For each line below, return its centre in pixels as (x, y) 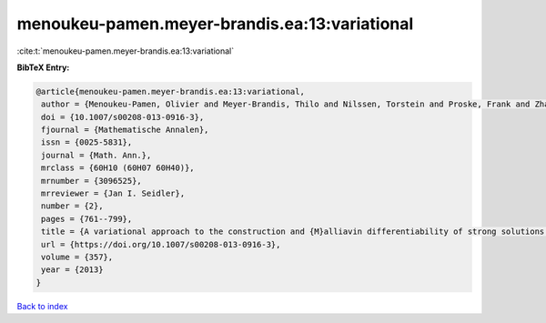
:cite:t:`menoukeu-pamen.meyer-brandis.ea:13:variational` (126, 51)
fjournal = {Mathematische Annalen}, (125, 130)
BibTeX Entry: (43, 67)
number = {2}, (72, 206)
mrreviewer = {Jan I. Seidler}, (113, 194)
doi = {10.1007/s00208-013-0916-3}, (123, 117)
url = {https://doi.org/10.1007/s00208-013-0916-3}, (161, 244)
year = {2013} (72, 270)
